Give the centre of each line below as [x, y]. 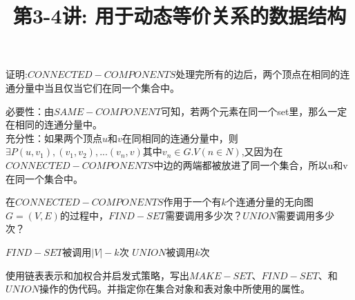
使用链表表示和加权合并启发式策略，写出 [97, 275]
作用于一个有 [192, 202]
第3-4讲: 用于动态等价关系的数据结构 [180, 16]
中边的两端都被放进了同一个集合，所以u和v [251, 164]
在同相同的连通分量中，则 [180, 138]
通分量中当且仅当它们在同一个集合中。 [93, 87]
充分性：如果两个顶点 [54, 138]
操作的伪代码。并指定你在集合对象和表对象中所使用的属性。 [174, 289]
